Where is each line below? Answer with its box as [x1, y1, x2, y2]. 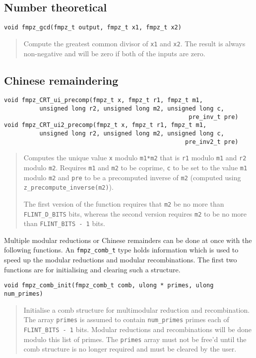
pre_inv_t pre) [189, 113, 239, 120]
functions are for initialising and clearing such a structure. [4, 264, 181, 274]
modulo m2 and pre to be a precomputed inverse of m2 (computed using [23, 172, 241, 182]
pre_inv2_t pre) [185, 138, 239, 145]
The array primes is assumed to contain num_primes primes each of [23, 314, 229, 325]
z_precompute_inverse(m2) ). [23, 182, 114, 192]
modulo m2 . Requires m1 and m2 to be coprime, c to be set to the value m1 [23, 162, 248, 172]
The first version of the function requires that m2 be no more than [23, 198, 224, 209]
